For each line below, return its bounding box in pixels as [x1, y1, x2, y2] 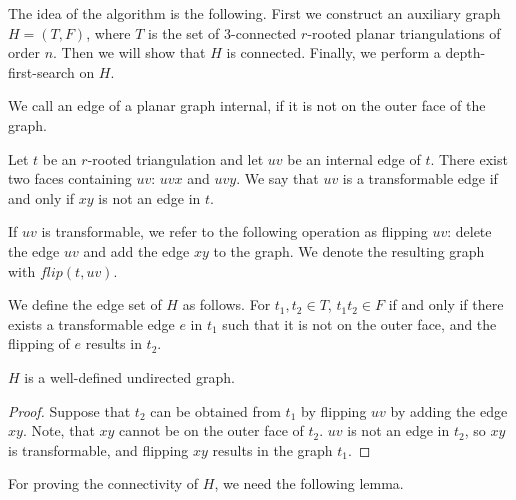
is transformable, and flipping [8, 439, 189, 460]
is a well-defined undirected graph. [24, 366, 235, 387]
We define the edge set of [8, 294, 162, 315]
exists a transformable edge [8, 313, 175, 334]
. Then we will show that [53, 42, 206, 63]
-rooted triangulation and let [87, 148, 264, 169]
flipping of [8, 333, 70, 354]
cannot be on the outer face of [119, 420, 304, 441]
